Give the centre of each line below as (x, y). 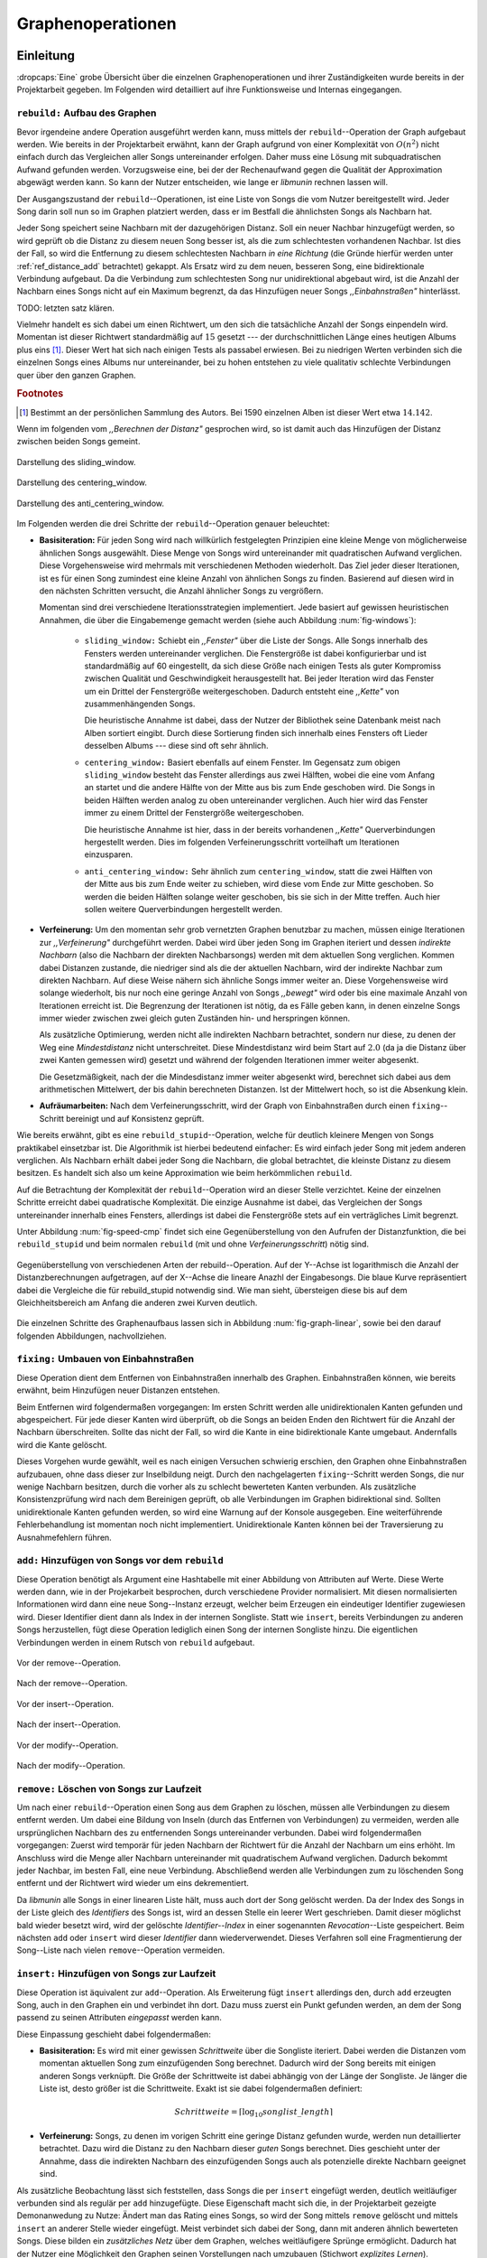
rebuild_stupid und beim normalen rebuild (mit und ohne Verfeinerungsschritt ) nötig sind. (193, 1244)
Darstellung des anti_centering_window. (91, 503)
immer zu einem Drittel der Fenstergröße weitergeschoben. (194, 813)
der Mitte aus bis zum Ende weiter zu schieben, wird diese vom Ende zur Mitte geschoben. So (259, 884)
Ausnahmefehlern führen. (64, 1537)
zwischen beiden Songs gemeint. (78, 442)
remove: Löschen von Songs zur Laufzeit (109, 1788)
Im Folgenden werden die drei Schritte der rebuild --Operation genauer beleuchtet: (173, 524)
